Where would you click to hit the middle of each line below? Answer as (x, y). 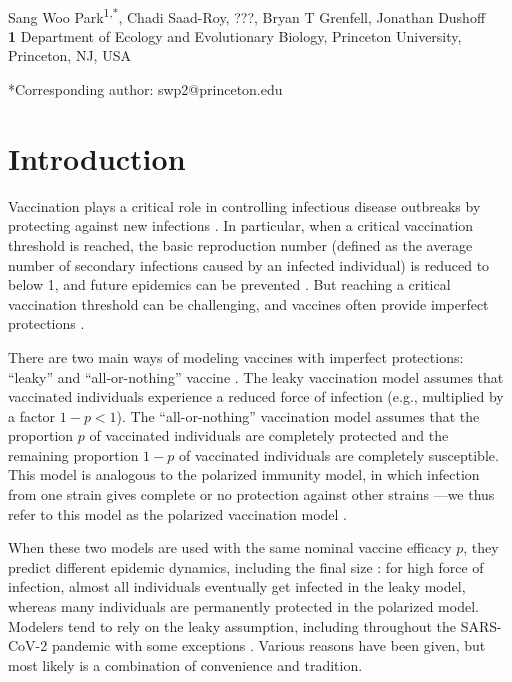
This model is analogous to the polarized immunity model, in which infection (244, 474)
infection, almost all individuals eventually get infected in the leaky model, (237, 586)
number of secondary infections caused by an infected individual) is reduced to (249, 264)
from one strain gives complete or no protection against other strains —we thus (251, 494)
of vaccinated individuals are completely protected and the (269, 435)
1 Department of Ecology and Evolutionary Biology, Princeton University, (235, 35)
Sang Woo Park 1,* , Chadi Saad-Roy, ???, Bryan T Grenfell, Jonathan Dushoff (247, 15)
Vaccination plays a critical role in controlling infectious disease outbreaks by (244, 205)
